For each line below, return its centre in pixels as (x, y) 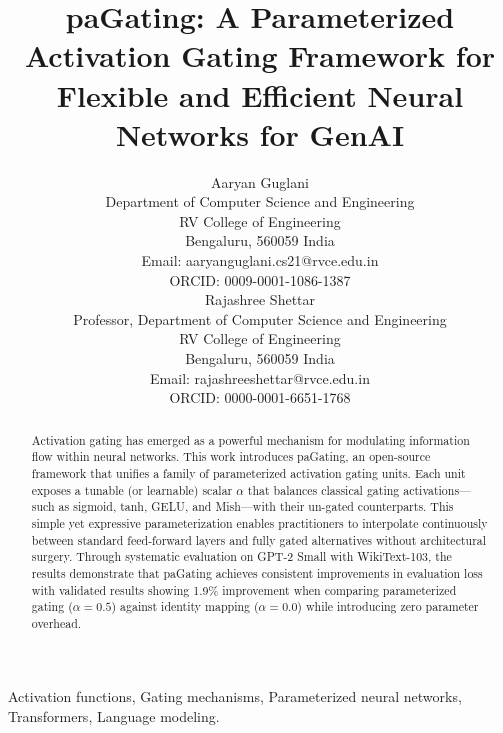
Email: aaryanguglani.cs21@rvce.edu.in (260, 260)
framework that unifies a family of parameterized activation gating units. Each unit (248, 472)
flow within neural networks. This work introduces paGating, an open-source (231, 456)
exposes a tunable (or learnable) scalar (132, 489)
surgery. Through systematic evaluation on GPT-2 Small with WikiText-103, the (241, 556)
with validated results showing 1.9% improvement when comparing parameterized (244, 589)
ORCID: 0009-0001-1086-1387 (260, 279)
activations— (437, 489)
